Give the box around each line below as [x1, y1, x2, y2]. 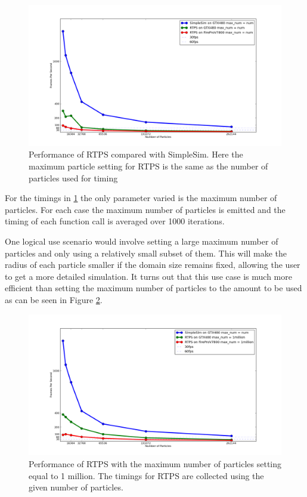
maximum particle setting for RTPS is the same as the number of [29, 160, 268, 172]
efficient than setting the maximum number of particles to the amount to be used [5, 282, 302, 294]
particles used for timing [29, 171, 118, 184]
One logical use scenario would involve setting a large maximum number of [5, 235, 278, 247]
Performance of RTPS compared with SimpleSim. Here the [29, 148, 243, 160]
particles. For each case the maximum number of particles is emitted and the [5, 203, 286, 215]
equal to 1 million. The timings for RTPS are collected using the [29, 469, 264, 481]
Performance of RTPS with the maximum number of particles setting [29, 458, 282, 470]
